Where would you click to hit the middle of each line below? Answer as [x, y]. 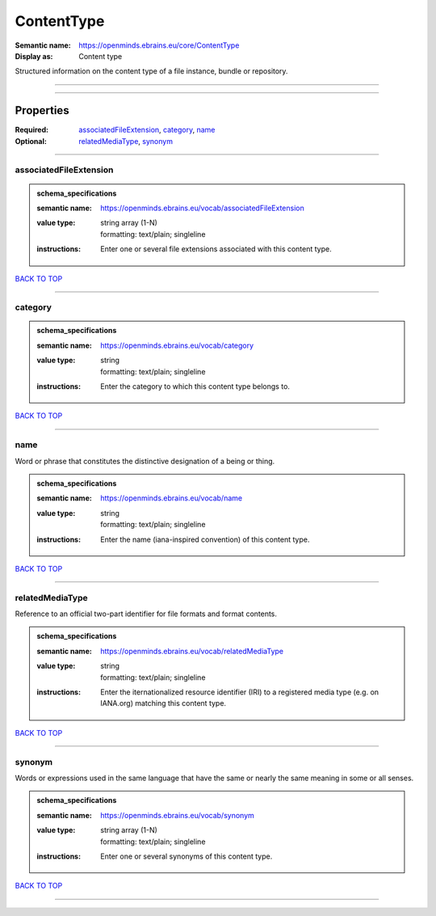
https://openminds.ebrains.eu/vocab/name [171, 498]
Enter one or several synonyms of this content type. [187, 856]
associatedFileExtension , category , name [147, 130]
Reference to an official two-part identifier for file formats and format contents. [146, 614]
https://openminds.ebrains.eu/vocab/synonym [177, 815]
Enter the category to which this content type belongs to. [195, 386]
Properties [42, 110]
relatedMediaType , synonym [126, 141]
